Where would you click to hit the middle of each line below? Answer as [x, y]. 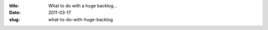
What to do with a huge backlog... [83, 6]
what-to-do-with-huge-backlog [81, 19]
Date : [15, 13]
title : [14, 6]
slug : [14, 19]
